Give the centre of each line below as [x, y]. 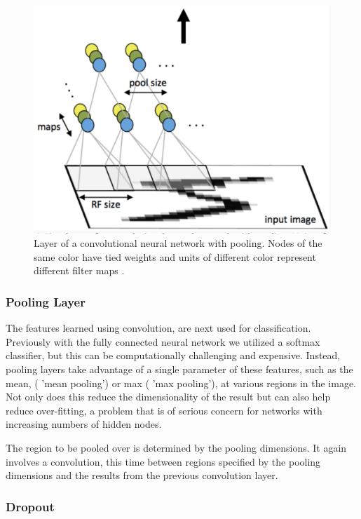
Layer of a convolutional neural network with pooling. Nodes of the [178, 243]
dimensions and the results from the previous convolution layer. [142, 475]
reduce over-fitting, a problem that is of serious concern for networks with [164, 410]
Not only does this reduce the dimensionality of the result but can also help [168, 397]
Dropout [30, 506]
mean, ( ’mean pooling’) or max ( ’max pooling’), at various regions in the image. [181, 383]
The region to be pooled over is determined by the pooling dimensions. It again [176, 447]
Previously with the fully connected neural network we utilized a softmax [163, 341]
